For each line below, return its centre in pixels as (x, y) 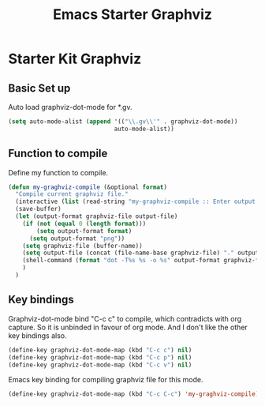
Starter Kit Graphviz (75, 59)
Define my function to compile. (58, 172)
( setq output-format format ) (84, 231)
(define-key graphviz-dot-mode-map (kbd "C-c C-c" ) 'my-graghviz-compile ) (134, 394)
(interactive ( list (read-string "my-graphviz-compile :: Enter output (136, 202)
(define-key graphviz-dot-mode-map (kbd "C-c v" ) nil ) (100, 365)
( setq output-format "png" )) (77, 239)
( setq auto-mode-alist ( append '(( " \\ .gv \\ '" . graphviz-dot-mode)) (123, 122)
